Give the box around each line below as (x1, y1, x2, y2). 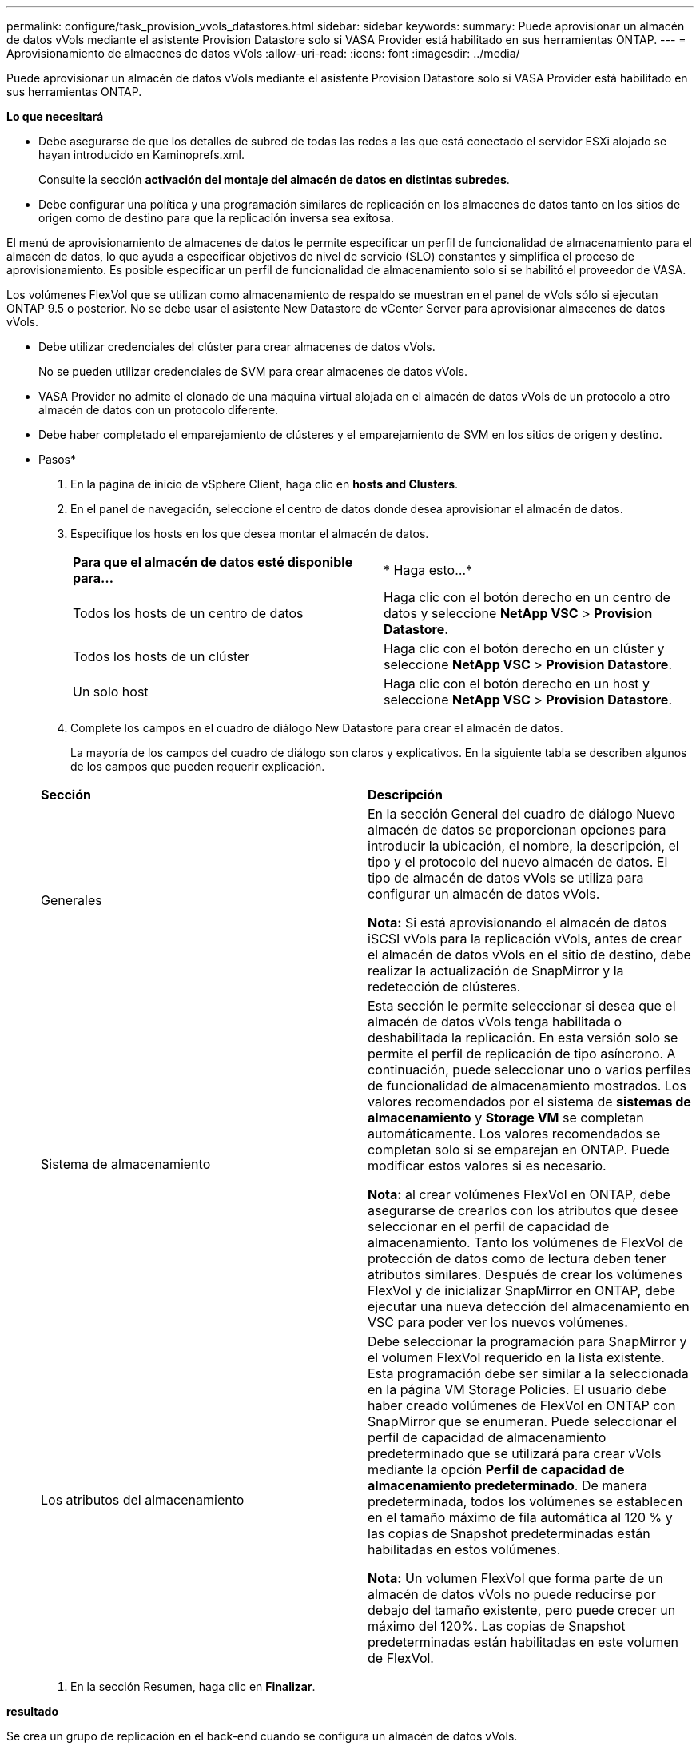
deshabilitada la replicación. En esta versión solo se (368, 1030, 678, 1046)
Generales (41, 892, 102, 908)
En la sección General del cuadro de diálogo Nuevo (368, 806, 676, 822)
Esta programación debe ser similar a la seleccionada (368, 1365, 689, 1381)
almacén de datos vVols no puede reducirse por (368, 1586, 656, 1602)
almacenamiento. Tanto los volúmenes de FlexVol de (368, 1234, 684, 1250)
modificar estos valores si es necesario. (368, 1158, 607, 1174)
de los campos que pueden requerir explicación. (70, 759, 325, 773)
